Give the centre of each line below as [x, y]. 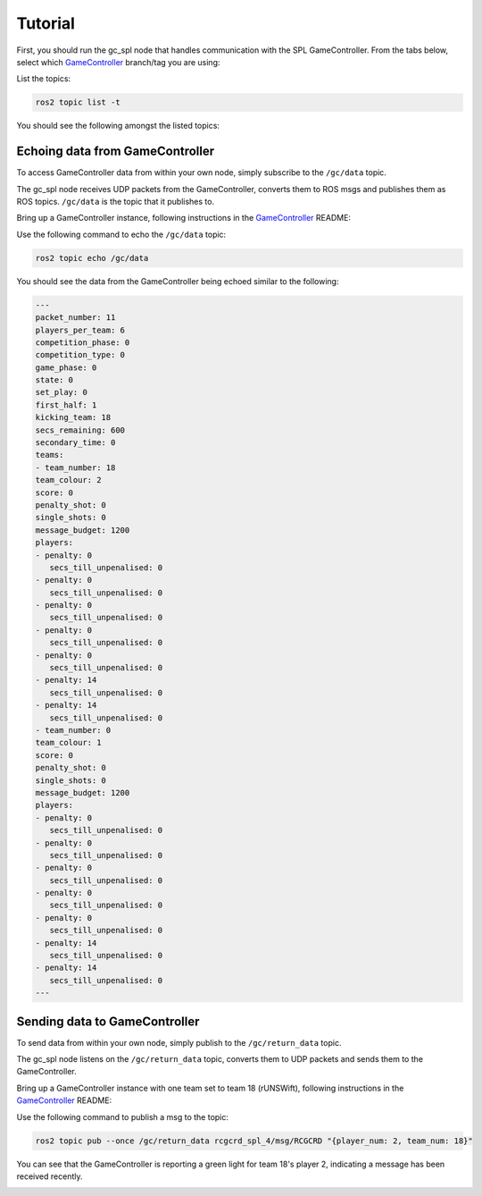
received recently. [50, 1176]
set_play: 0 [62, 392]
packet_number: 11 [75, 318]
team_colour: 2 [68, 480]
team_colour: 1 [68, 743]
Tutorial [46, 23]
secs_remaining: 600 [80, 430]
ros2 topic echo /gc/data [92, 258]
